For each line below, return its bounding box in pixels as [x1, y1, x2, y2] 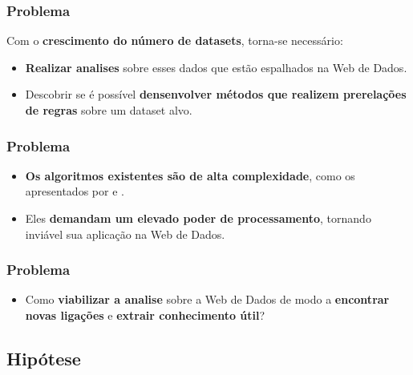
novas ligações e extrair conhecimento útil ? [25, 307, 265, 323]
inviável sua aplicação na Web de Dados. [25, 225, 225, 242]
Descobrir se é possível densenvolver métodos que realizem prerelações [25, 86, 407, 103]
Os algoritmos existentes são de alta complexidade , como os [25, 167, 355, 183]
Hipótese [6, 345, 81, 370]
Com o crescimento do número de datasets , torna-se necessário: [6, 32, 343, 49]
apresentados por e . [25, 183, 124, 200]
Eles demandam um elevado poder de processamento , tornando [25, 210, 371, 226]
